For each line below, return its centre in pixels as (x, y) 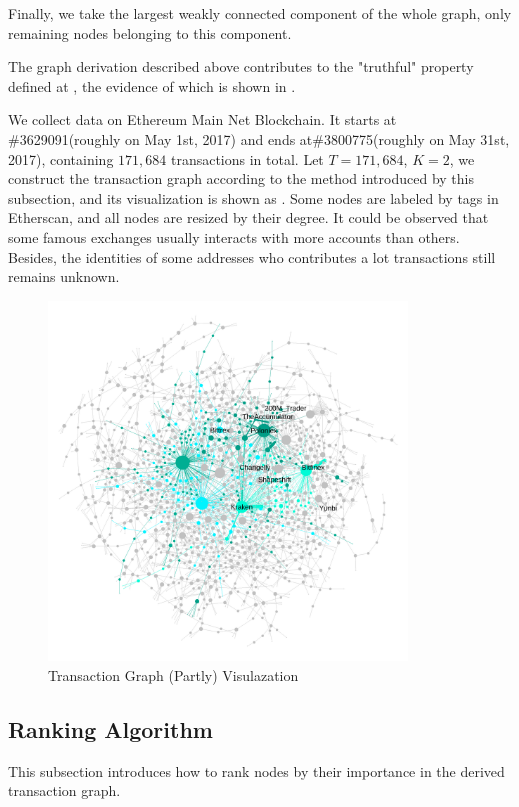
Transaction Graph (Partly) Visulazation (173, 674)
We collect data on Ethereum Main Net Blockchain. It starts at (202, 119)
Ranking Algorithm (110, 728)
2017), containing (61, 158)
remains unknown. (64, 276)
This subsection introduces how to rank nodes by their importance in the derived (256, 770)
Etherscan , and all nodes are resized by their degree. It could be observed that (248, 217)
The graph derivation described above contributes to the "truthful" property (241, 66)
